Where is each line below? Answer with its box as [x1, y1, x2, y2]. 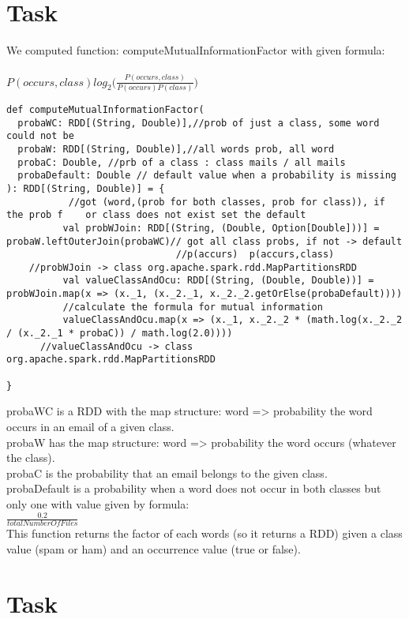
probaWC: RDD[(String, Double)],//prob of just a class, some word [17, 117, 380, 129]
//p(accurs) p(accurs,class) [175, 249, 335, 261]
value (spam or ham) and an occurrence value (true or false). [6, 540, 301, 557]
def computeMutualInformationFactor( [6, 103, 204, 115]
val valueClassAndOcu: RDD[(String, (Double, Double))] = [62, 275, 374, 287]
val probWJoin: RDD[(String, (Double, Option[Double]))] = [62, 222, 380, 234]
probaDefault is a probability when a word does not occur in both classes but [6, 480, 381, 497]
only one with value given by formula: [6, 495, 189, 512]
